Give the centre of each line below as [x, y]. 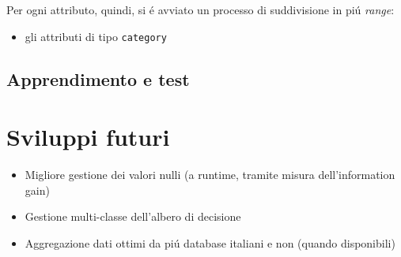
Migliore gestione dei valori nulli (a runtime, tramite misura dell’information [210, 175]
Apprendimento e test [98, 78]
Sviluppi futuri [88, 137]
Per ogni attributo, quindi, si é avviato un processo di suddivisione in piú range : [200, 9]
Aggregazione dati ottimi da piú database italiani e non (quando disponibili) [210, 242]
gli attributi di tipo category [96, 36]
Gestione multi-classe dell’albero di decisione [133, 216]
